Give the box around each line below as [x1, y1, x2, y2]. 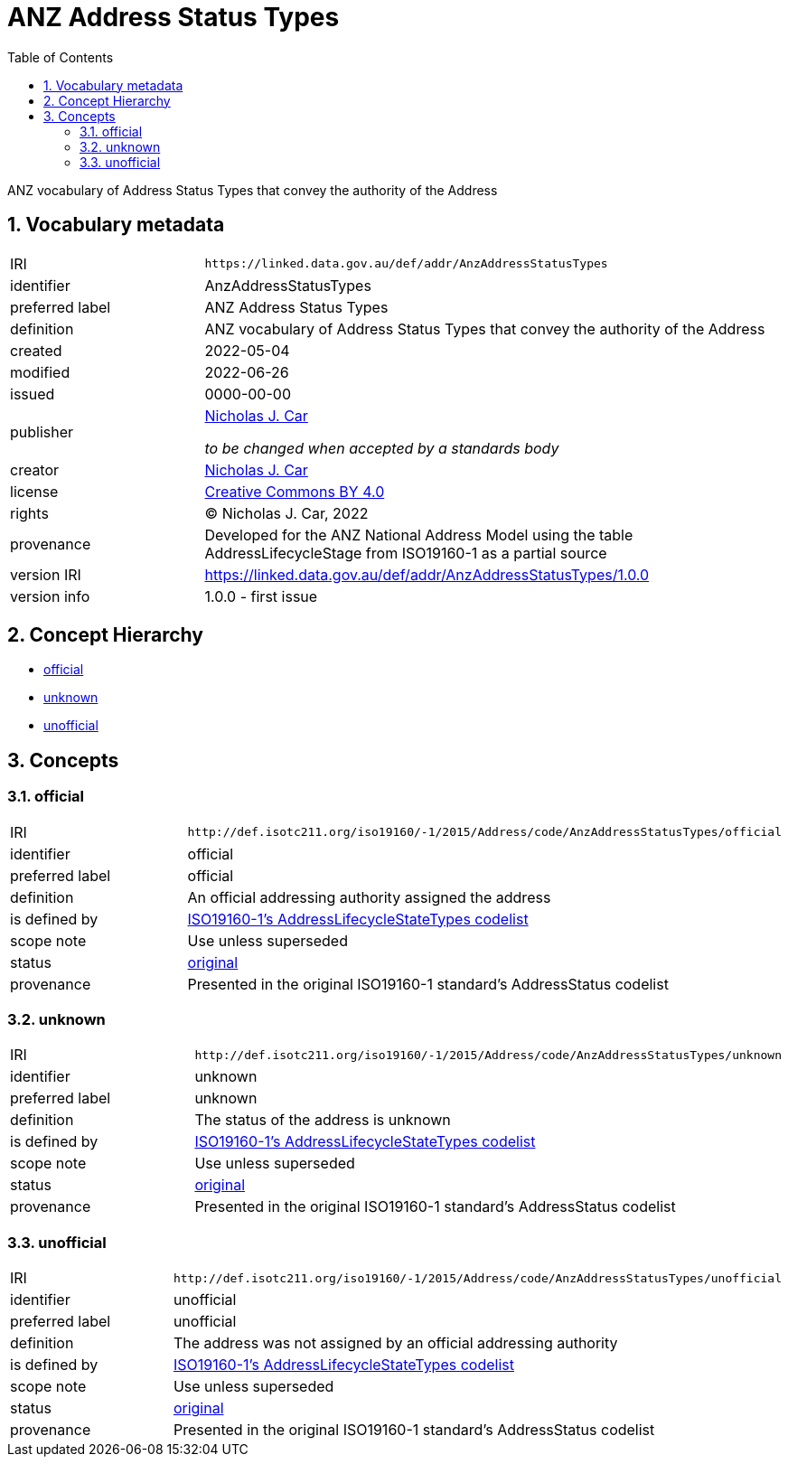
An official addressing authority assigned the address [187, 887, 551, 906]
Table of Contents [7, 49, 114, 65]
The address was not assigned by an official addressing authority [173, 1334, 618, 1353]
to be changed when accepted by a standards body [204, 438, 559, 457]
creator [10, 460, 60, 479]
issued [10, 384, 55, 403]
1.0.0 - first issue [204, 587, 318, 605]
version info [10, 587, 90, 605]
